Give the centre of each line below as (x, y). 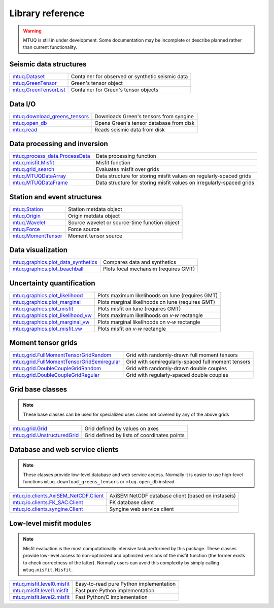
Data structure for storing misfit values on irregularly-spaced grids (175, 183)
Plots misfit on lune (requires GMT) (139, 308)
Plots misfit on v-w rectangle (132, 329)
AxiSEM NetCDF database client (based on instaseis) (173, 496)
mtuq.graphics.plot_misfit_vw (47, 329)
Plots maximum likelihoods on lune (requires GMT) (158, 295)
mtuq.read (25, 129)
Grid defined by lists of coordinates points (134, 435)
